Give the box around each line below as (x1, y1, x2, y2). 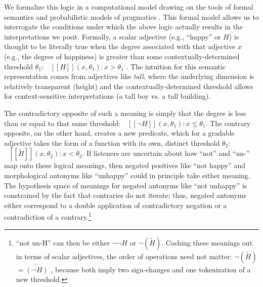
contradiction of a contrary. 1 (4, 210, 92, 222)
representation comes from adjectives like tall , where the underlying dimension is (4, 71, 254, 81)
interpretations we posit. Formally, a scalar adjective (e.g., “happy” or (4, 31, 221, 42)
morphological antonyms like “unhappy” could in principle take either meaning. (4, 170, 250, 180)
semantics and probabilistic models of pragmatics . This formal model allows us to (4, 11, 259, 22)
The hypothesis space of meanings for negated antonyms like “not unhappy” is (4, 180, 247, 190)
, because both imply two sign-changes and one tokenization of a (51, 264, 251, 274)
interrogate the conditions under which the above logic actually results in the (4, 21, 243, 32)
